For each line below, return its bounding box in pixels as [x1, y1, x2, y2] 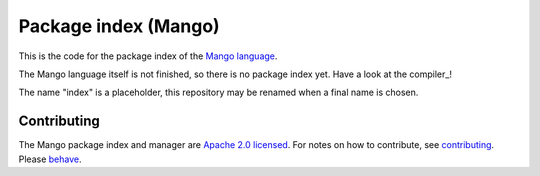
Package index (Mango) [18, 15, 220, 37]
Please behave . [18, 153, 82, 165]
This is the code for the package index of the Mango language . [18, 50, 278, 62]
